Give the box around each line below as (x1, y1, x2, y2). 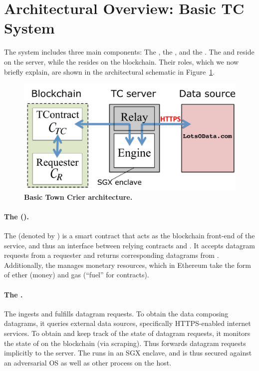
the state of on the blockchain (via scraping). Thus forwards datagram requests (4, 337, 246, 348)
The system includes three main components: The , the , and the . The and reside (4, 47, 255, 57)
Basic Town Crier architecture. (24, 191, 133, 202)
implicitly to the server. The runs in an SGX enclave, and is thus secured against (4, 347, 252, 358)
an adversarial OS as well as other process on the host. (4, 357, 172, 367)
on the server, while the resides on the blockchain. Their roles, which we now (4, 56, 239, 67)
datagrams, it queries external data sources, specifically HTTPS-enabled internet (4, 318, 251, 328)
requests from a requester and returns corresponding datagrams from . (4, 250, 219, 260)
